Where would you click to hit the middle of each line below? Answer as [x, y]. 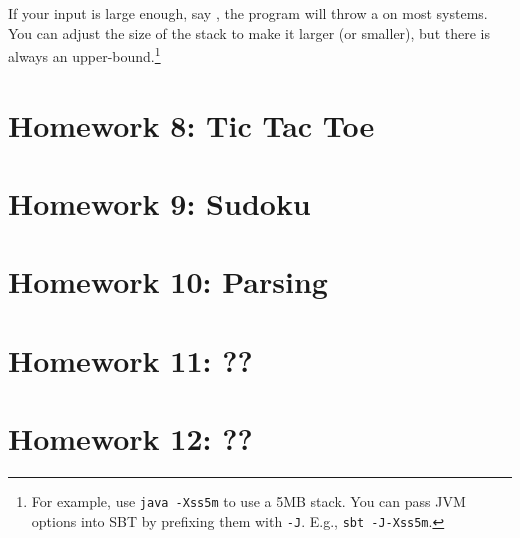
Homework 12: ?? [130, 438]
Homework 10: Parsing [168, 281]
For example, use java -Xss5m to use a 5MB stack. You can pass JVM [248, 501]
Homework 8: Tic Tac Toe [191, 124]
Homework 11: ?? [130, 359]
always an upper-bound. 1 [84, 54]
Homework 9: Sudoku [159, 203]
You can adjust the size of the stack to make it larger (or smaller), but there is [249, 32]
